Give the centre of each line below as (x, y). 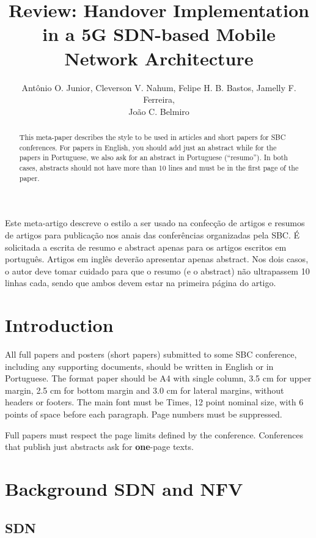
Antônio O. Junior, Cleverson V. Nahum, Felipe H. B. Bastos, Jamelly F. (159, 87)
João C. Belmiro (159, 111)
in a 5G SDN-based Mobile (159, 34)
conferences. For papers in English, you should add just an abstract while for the (148, 147)
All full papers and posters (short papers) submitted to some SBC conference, (151, 354)
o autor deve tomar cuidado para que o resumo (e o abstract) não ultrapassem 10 (157, 271)
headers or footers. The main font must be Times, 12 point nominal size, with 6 (154, 402)
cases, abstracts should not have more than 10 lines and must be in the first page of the (159, 168)
